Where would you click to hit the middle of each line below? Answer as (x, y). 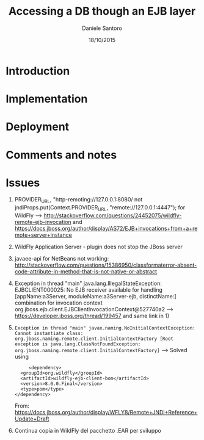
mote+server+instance (43, 235)
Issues (23, 183)
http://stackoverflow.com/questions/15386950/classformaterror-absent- (106, 265)
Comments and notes (61, 155)
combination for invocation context (58, 303)
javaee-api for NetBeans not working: (62, 259)
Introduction (38, 71)
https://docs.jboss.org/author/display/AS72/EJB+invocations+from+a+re (106, 229)
